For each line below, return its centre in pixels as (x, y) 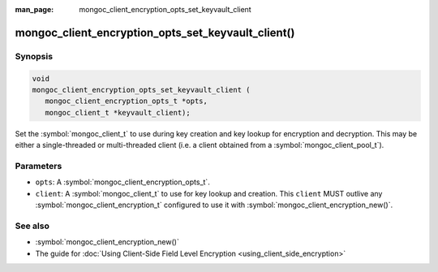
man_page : (34, 9)
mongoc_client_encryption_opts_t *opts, (127, 101)
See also (32, 226)
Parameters (39, 166)
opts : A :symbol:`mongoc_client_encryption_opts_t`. (122, 182)
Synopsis (34, 56)
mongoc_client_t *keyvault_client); (118, 112)
